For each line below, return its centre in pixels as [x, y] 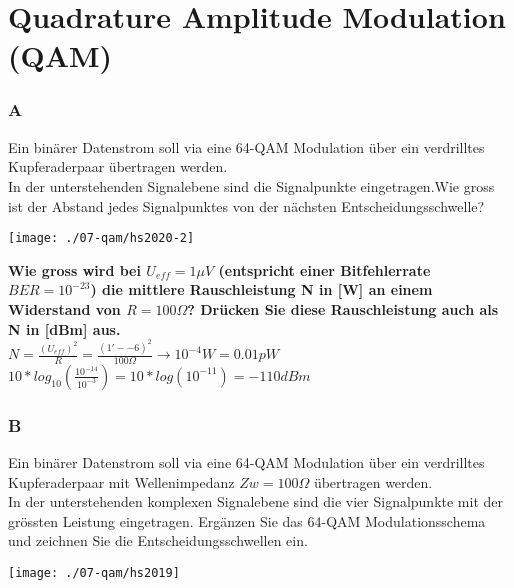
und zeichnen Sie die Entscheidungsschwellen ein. [158, 540]
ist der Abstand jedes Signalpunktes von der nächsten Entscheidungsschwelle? [246, 205]
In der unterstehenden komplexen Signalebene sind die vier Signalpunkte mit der [256, 501]
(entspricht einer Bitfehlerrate [324, 269]
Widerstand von [64, 309]
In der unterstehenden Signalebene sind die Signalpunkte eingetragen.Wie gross [251, 185]
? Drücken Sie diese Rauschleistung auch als [343, 309]
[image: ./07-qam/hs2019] [94, 573]
